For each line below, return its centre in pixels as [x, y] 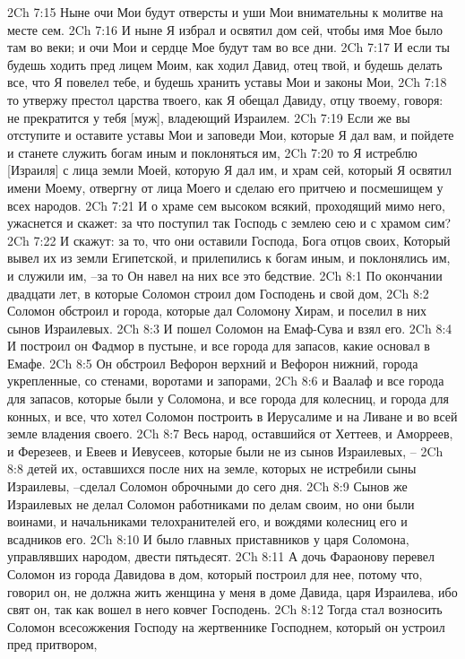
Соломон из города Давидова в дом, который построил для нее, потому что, [215, 574]
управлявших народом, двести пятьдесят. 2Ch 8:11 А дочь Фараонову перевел [221, 556]
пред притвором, [52, 644]
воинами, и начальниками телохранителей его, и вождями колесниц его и [207, 521]
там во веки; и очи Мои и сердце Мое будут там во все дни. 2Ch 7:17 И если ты [228, 47]
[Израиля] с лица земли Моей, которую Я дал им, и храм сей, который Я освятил [229, 170]
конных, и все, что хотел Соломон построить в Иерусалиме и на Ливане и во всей [232, 416]
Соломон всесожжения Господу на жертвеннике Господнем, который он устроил [226, 626]
